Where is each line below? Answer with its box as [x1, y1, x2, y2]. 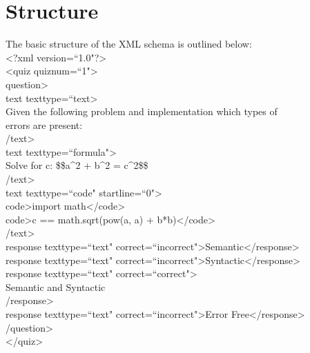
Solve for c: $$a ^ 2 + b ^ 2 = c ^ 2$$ [6, 158, 148, 172]
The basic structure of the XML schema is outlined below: [6, 37, 252, 51]
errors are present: [6, 117, 83, 132]
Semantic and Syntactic [6, 279, 106, 294]
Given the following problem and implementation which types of [6, 104, 278, 119]
